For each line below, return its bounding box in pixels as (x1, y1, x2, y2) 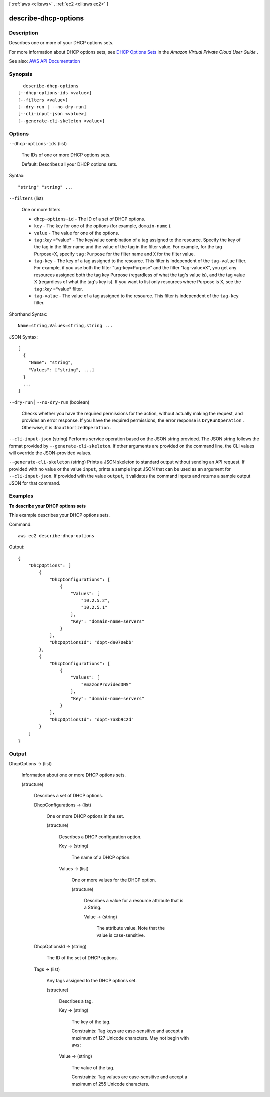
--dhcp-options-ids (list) (9, 140, 67, 146)
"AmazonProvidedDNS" (81, 681, 132, 687)
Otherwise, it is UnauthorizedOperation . (21, 424, 112, 430)
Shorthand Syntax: (9, 311, 47, 317)
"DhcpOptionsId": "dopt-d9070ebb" (49, 640, 134, 645)
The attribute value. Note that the (96, 925, 165, 931)
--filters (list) (9, 195, 43, 201)
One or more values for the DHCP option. (71, 877, 156, 883)
